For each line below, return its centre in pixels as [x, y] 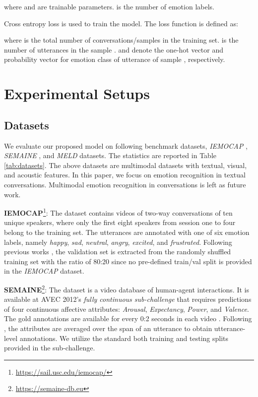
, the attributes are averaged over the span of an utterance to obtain [108, 328]
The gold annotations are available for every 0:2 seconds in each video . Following [128, 318]
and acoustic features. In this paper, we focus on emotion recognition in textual [125, 175]
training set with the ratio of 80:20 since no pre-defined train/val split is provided [128, 261]
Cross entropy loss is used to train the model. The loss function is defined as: [121, 23]
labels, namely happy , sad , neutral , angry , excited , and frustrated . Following [118, 242]
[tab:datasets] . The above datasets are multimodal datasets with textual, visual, [126, 165]
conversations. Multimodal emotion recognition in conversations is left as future [125, 184]
